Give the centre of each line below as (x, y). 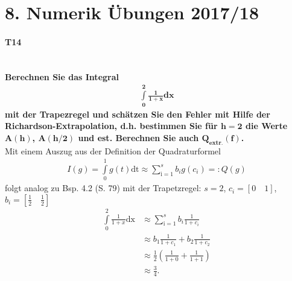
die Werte (267, 126)
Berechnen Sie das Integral (62, 76)
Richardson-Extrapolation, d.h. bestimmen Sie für (111, 126)
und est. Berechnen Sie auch (138, 137)
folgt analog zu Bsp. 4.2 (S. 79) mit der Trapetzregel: (103, 188)
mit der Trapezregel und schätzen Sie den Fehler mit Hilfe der (138, 114)
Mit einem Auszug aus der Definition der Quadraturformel (113, 150)
